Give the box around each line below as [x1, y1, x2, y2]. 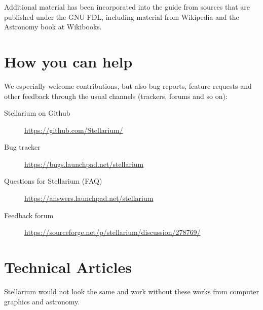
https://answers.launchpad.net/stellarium [24, 193, 154, 203]
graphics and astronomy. [4, 296, 80, 306]
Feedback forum [4, 210, 54, 220]
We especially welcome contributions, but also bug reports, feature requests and [4, 80, 252, 91]
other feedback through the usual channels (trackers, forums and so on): [4, 90, 228, 101]
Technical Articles [4, 257, 132, 278]
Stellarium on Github [4, 108, 70, 118]
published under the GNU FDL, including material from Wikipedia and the [4, 11, 239, 22]
